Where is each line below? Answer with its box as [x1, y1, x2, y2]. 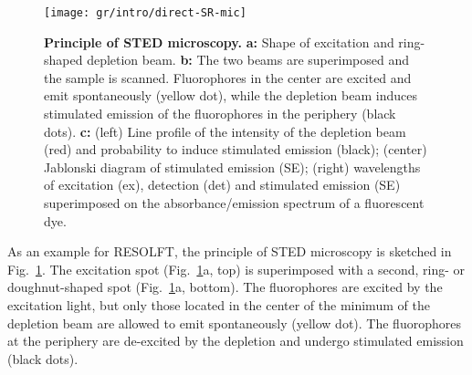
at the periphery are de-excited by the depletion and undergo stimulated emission [7, 331, 464, 350]
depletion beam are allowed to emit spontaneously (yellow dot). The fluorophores [7, 313, 461, 332]
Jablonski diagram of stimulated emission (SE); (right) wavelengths [44, 157, 421, 176]
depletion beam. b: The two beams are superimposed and [87, 50, 409, 69]
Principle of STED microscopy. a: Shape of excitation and [44, 32, 394, 51]
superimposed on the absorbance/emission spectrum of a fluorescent [44, 193, 425, 212]
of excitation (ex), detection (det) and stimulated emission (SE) [44, 175, 401, 194]
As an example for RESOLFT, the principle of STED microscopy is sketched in [7, 242, 452, 261]
